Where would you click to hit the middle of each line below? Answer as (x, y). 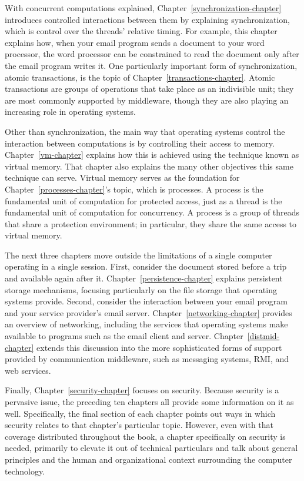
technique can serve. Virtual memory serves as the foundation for (122, 178)
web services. (28, 370)
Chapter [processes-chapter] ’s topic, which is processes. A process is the (134, 189)
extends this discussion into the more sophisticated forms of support (159, 347)
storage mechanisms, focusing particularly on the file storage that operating (141, 289)
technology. (25, 471)
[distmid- (263, 336)
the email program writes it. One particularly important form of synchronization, (151, 65)
